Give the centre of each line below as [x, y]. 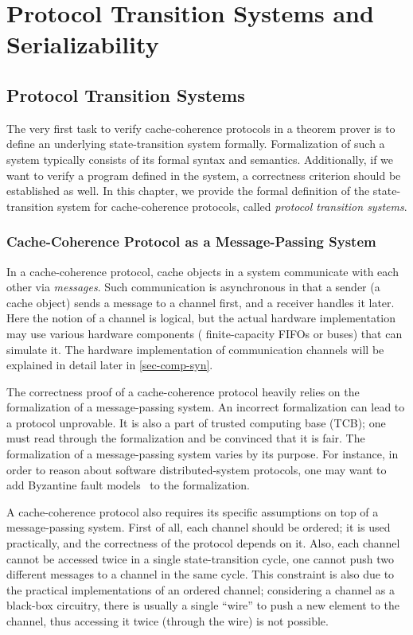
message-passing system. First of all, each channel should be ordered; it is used [199, 527]
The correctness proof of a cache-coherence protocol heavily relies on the [183, 391]
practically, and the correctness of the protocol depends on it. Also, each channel [203, 543]
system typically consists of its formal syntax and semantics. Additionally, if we [200, 159]
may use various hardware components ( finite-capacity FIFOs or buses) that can [205, 333]
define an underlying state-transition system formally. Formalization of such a [196, 144]
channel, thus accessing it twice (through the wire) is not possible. [168, 621]
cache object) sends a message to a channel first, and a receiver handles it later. [201, 302]
